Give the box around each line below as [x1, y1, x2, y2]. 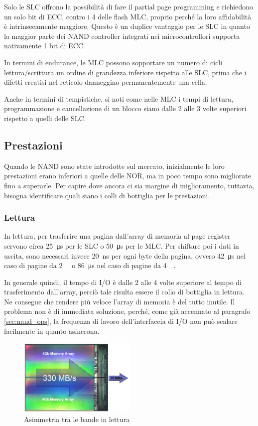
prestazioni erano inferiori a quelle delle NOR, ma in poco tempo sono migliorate [4, 170, 251, 181]
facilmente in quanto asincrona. [4, 325, 100, 336]
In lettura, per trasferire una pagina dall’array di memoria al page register [4, 231, 231, 241]
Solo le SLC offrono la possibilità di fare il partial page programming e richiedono [4, 1, 253, 11]
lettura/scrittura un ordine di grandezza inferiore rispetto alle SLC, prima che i [4, 67, 247, 77]
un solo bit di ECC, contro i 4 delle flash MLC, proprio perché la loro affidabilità [4, 11, 252, 21]
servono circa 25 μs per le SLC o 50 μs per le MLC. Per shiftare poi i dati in [4, 240, 239, 251]
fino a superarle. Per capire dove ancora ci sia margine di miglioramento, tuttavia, [4, 180, 255, 190]
